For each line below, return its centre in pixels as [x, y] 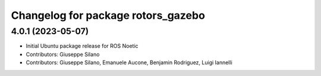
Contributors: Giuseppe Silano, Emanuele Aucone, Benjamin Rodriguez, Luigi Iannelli [129, 62]
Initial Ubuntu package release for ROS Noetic [82, 46]
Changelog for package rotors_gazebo [108, 15]
